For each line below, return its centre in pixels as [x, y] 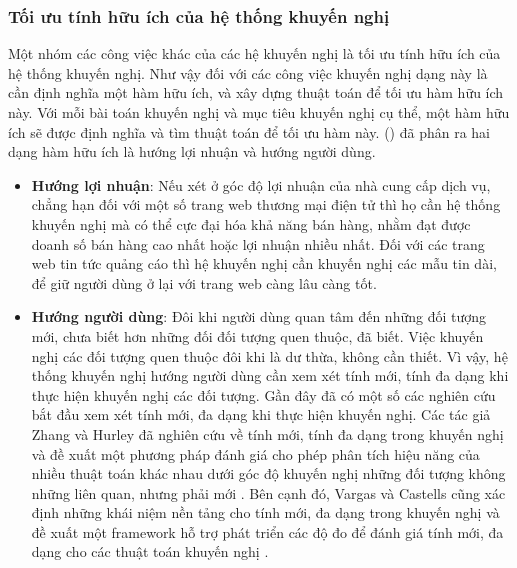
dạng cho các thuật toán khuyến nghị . [150, 551]
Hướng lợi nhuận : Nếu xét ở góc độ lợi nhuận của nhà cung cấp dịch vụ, [261, 184]
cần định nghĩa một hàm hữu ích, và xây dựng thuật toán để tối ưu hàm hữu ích [256, 92]
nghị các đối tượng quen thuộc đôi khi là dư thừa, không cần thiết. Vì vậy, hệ [269, 355]
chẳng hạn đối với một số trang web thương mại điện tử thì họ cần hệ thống [266, 204]
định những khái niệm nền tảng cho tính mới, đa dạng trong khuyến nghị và [265, 512]
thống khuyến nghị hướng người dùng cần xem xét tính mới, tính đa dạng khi [270, 375]
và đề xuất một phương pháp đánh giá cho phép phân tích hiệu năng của [255, 453]
